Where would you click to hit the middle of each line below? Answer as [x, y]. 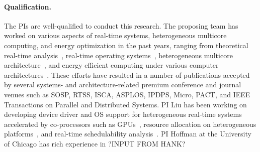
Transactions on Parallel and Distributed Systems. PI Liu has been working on [125, 104]
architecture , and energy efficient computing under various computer [111, 65]
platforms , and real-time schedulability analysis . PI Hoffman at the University [128, 134]
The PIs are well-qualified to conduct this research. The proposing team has [121, 25]
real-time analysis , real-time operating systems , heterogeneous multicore [118, 55]
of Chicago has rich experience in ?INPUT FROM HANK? [95, 143]
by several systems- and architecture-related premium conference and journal [123, 85]
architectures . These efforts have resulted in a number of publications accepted [127, 74]
